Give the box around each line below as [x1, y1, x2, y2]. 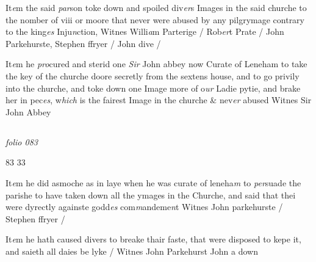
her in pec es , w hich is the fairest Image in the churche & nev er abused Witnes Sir [5, 93, 312, 106]
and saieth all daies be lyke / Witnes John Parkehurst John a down [5, 244, 258, 257]
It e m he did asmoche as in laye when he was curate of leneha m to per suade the [5, 176, 301, 189]
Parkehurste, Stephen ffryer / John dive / [5, 37, 161, 49]
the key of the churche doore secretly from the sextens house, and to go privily [5, 69, 300, 82]
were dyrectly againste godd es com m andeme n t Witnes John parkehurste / [5, 200, 283, 213]
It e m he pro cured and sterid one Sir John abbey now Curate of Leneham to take [5, 57, 307, 70]
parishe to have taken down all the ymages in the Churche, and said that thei [5, 188, 296, 201]
